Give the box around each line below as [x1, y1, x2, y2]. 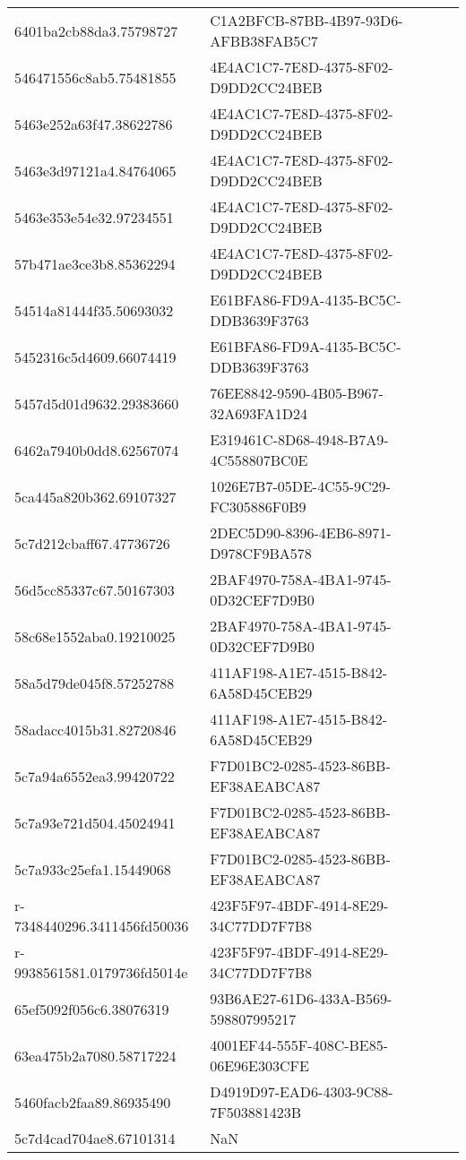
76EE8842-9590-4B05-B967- [210, 382, 384, 403]
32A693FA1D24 [210, 403, 308, 424]
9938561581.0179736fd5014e [14, 962, 188, 983]
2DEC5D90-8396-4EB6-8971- [210, 522, 392, 543]
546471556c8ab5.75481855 [14, 66, 177, 88]
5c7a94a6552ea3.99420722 [14, 765, 175, 786]
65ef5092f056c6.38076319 [14, 998, 169, 1019]
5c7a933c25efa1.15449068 [14, 858, 171, 880]
